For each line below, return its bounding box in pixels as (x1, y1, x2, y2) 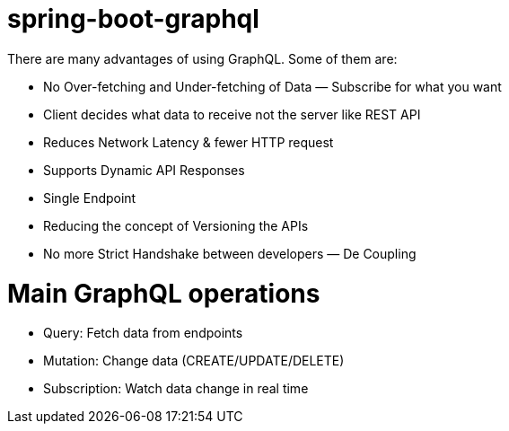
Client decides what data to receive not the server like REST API (43, 106, 421, 122)
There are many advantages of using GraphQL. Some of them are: (7, 50, 398, 66)
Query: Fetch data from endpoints (43, 325, 243, 341)
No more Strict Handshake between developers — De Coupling (43, 245, 417, 261)
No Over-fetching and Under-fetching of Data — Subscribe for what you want (43, 78, 502, 94)
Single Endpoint (43, 189, 136, 206)
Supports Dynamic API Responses (43, 162, 245, 178)
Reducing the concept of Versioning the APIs (43, 217, 309, 233)
